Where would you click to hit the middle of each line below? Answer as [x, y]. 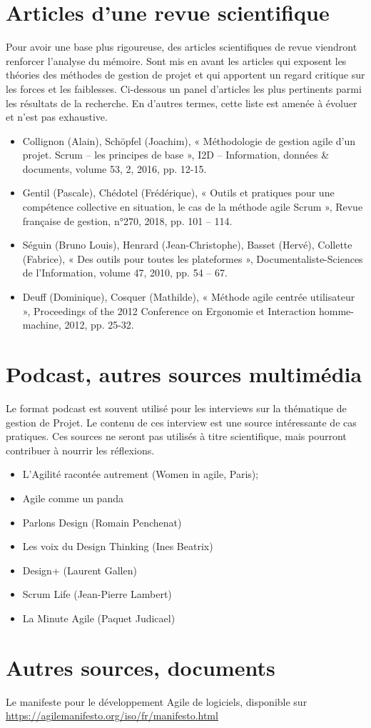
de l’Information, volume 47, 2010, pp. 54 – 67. [125, 273]
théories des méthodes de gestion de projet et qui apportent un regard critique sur [185, 75]
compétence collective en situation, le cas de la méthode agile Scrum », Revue [193, 207]
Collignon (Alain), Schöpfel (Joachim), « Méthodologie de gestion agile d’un [189, 140]
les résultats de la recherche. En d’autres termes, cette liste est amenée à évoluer [182, 103]
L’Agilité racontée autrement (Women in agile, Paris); [141, 474]
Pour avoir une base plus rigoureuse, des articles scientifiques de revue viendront [182, 47]
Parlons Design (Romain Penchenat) [102, 522]
